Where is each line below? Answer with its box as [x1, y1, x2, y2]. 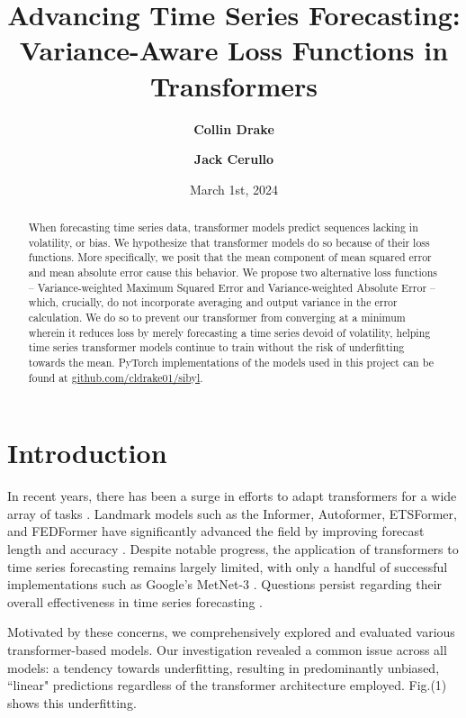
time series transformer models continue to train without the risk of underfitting [28, 340, 405, 355]
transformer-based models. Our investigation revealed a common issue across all [7, 640, 447, 659]
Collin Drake [193, 119, 274, 138]
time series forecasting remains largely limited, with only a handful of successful [7, 557, 448, 576]
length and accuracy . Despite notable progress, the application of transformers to [7, 540, 459, 559]
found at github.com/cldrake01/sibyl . [28, 369, 203, 385]
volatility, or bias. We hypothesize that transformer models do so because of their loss [28, 234, 430, 250]
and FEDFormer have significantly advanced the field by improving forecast [7, 522, 425, 541]
